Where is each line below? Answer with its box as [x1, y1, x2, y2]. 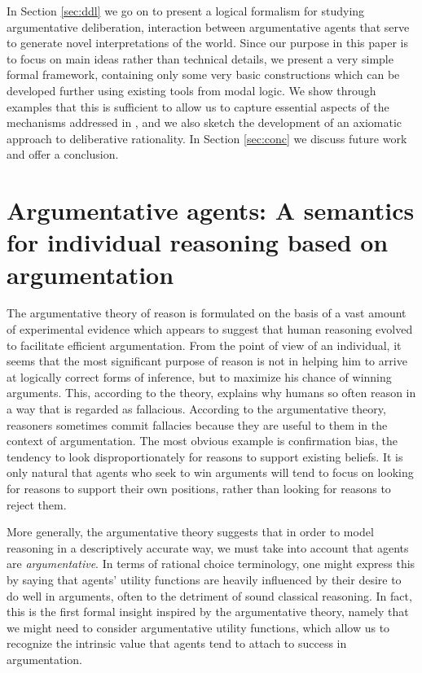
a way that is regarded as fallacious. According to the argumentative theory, [7, 400, 386, 417]
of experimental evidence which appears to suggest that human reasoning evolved [7, 321, 413, 338]
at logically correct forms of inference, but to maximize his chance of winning [7, 368, 392, 385]
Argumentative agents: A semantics [7, 194, 415, 227]
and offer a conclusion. [7, 146, 119, 163]
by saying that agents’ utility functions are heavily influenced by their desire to [7, 570, 402, 588]
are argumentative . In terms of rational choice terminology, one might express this [7, 555, 415, 572]
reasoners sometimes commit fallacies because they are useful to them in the [7, 416, 388, 433]
